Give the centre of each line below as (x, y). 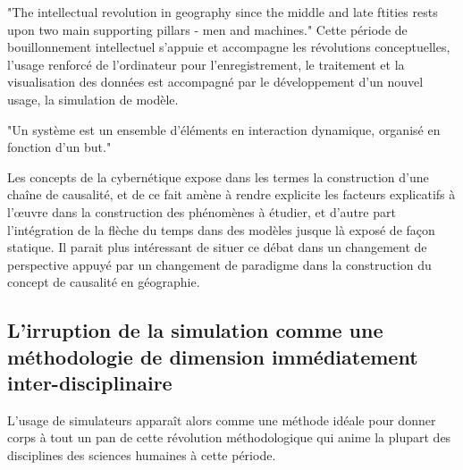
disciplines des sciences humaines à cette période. (142, 455)
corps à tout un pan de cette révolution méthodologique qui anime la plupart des (229, 437)
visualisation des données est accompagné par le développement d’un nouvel (215, 82)
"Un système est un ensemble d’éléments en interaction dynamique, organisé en (224, 129)
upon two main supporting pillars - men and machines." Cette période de (207, 29)
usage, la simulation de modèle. (93, 99)
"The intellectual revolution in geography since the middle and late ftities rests (223, 12)
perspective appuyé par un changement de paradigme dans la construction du (219, 264)
